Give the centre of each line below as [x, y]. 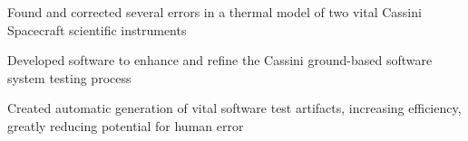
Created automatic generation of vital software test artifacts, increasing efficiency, [234, 108]
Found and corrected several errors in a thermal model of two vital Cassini [214, 12]
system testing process [69, 77]
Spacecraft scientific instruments [97, 29]
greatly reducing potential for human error [126, 125]
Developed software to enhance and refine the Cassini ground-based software [220, 60]
